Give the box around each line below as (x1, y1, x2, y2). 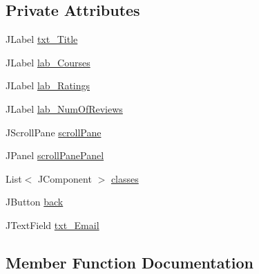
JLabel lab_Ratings (6, 78, 90, 93)
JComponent (37, 171, 92, 185)
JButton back (6, 194, 64, 209)
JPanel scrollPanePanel (6, 148, 104, 163)
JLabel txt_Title (6, 32, 78, 46)
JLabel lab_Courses (6, 55, 90, 69)
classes (111, 171, 139, 185)
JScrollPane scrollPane (6, 125, 102, 139)
